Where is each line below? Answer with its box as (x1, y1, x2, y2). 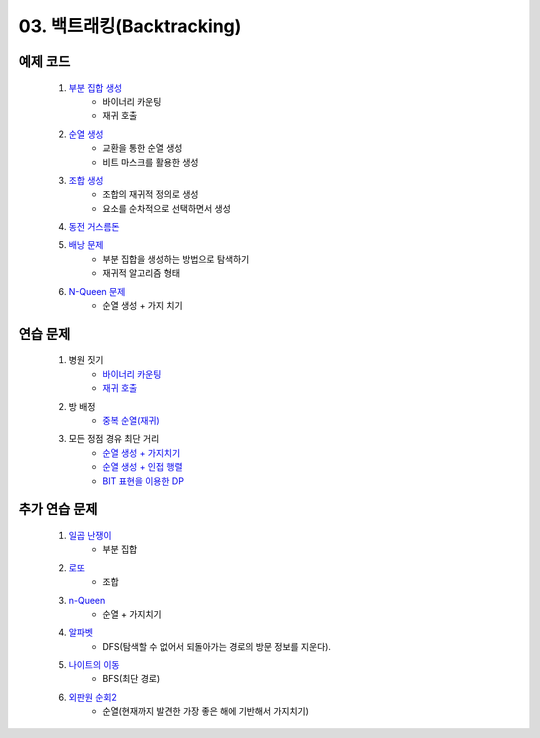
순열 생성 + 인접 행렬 (102, 461, 184, 473)
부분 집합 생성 (68, 81, 123, 94)
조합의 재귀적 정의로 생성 (102, 188, 199, 200)
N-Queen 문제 (68, 285, 126, 297)
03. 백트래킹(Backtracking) (18, 15, 242, 37)
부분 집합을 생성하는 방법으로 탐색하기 (102, 253, 250, 265)
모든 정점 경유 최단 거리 (68, 433, 160, 445)
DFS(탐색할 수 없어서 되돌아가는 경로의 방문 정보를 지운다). (102, 640, 332, 652)
